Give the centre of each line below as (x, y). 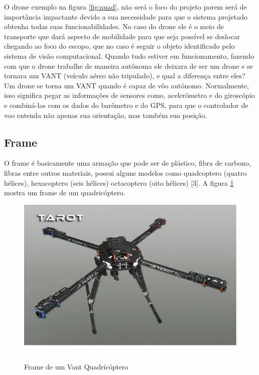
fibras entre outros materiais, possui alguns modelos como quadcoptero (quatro (125, 172)
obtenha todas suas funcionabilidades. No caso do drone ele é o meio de (114, 26)
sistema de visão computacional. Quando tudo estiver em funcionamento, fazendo (129, 55)
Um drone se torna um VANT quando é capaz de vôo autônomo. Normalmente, (126, 85)
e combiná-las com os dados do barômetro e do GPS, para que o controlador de (126, 105)
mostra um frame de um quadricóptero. (65, 193)
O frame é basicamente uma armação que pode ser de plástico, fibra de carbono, (127, 163)
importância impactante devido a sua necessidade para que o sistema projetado (126, 16)
